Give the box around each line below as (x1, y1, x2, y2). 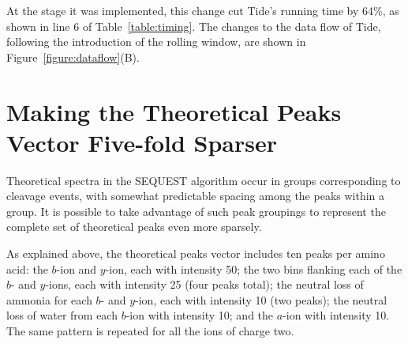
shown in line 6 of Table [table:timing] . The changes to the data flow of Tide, (6, 17, 381, 34)
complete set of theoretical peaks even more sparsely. (6, 218, 262, 235)
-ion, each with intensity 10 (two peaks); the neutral (135, 291, 387, 308)
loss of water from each (6, 307, 118, 323)
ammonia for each (6, 291, 92, 308)
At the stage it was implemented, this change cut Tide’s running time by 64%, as (6, 2, 399, 18)
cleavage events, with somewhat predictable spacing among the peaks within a (6, 187, 385, 204)
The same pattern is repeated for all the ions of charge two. (6, 323, 294, 339)
